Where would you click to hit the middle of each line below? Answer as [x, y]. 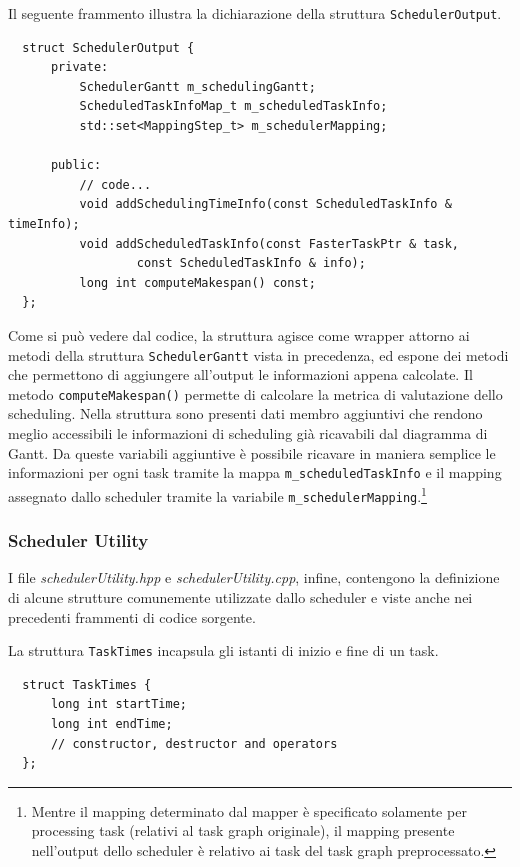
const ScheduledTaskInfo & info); [251, 263]
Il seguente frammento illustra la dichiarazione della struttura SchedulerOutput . [255, 13]
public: [76, 165]
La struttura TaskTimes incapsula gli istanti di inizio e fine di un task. [223, 650]
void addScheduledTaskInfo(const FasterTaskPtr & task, [269, 243]
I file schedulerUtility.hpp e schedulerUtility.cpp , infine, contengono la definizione [254, 577]
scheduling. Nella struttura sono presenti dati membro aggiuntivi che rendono [245, 413]
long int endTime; [111, 724]
